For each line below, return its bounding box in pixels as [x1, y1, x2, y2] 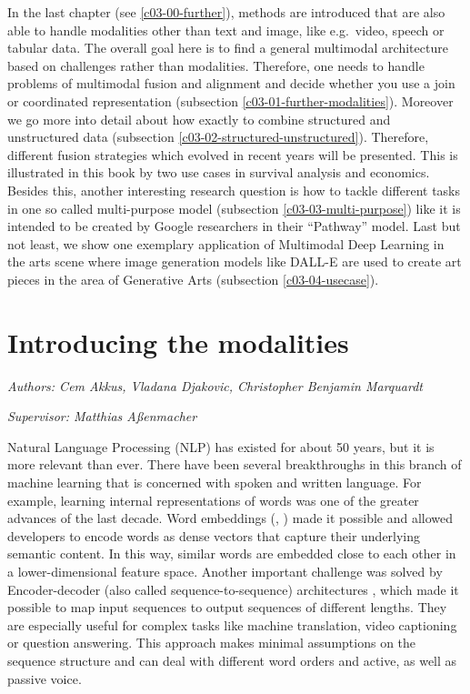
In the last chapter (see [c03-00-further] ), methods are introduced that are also [7, 3, 445, 21]
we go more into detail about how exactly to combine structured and [7, 109, 391, 128]
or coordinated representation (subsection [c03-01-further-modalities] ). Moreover [7, 91, 454, 110]
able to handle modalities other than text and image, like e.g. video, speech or [7, 20, 445, 39]
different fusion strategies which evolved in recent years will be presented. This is [7, 145, 458, 164]
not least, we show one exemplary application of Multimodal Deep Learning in [7, 234, 445, 253]
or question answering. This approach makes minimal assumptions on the [7, 633, 416, 652]
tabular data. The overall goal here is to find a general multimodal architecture [7, 38, 448, 57]
